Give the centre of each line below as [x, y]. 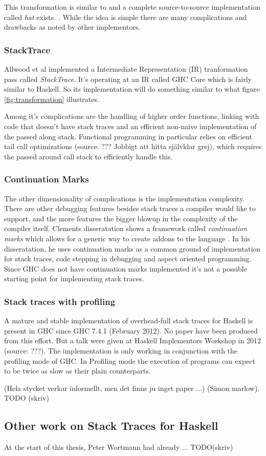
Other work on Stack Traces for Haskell [111, 426]
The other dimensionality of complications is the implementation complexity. [125, 198]
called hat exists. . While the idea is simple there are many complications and [126, 17]
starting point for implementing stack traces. [74, 278]
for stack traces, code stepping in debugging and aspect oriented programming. [128, 258]
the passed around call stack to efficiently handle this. [88, 156]
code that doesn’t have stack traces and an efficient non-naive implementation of [130, 126]
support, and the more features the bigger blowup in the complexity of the [121, 218]
